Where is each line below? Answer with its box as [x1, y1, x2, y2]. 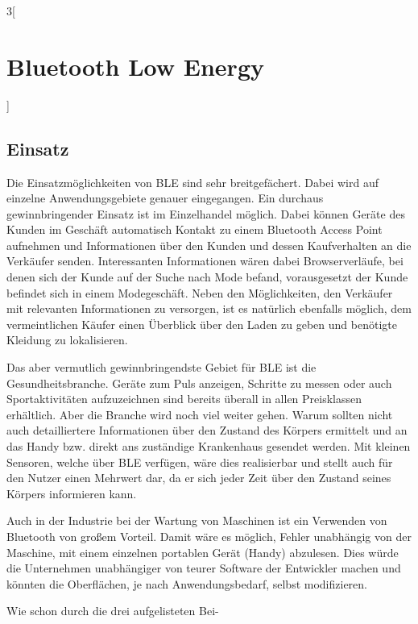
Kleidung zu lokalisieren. [6, 331, 128, 348]
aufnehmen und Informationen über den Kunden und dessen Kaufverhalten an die [6, 236, 412, 253]
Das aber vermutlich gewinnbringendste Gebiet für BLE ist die [6, 359, 317, 376]
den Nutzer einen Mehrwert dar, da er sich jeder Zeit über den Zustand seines [6, 469, 391, 486]
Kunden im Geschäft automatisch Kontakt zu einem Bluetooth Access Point [6, 221, 383, 238]
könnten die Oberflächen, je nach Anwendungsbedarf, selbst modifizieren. [6, 575, 367, 592]
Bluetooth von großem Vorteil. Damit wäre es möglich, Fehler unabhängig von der [6, 527, 412, 544]
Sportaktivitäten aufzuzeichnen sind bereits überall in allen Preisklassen [6, 390, 362, 407]
